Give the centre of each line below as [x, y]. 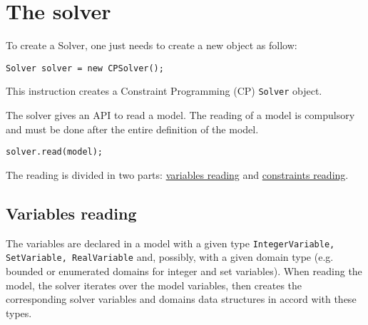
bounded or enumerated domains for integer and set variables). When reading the [184, 270]
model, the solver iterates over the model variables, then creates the [154, 285]
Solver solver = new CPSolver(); [85, 68]
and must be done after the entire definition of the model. [132, 129]
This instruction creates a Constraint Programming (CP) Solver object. [164, 91]
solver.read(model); [55, 152]
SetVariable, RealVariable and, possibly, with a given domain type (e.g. [170, 257]
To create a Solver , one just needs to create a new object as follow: [152, 45]
